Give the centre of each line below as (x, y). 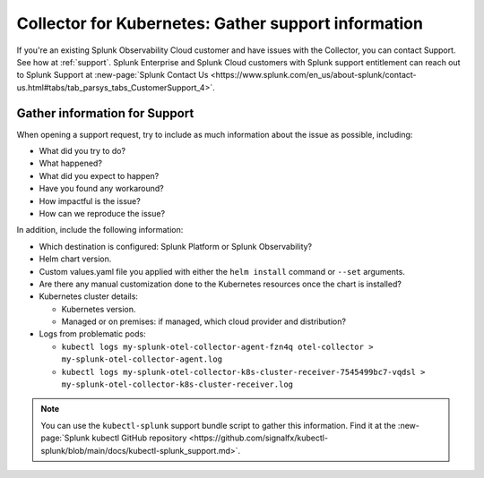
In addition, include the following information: (100, 230)
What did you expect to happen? (99, 175)
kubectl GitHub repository (139, 438)
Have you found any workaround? (102, 189)
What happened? (71, 163)
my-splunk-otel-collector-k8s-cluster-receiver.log (177, 384)
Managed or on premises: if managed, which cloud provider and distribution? (204, 321)
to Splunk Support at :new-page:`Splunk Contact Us (112, 75)
